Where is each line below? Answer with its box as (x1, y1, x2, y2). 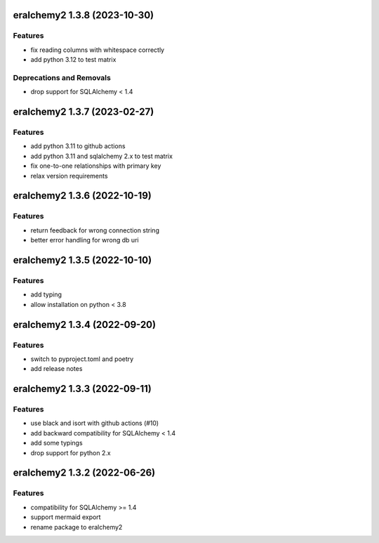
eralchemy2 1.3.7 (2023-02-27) (13, 106, 154, 118)
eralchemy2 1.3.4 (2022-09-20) (13, 318, 157, 330)
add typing (30, 290, 62, 299)
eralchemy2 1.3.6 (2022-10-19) (13, 190, 152, 202)
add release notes (30, 365, 83, 373)
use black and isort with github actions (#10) (30, 419, 159, 428)
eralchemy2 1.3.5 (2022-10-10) (13, 254, 152, 266)
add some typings (30, 439, 84, 447)
